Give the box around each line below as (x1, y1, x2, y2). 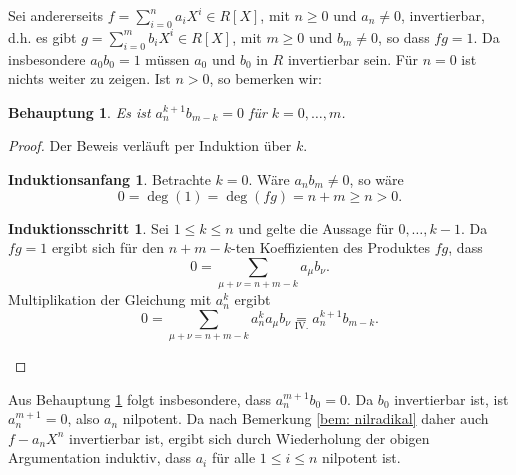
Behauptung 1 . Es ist (8, 101, 151, 122)
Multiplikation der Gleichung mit (8, 289, 212, 310)
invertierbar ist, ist (394, 388, 509, 409)
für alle (211, 447, 256, 468)
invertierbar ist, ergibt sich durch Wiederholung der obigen (69, 427, 430, 448)
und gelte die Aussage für (238, 217, 394, 238)
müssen (145, 48, 190, 69)
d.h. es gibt (8, 26, 77, 47)
